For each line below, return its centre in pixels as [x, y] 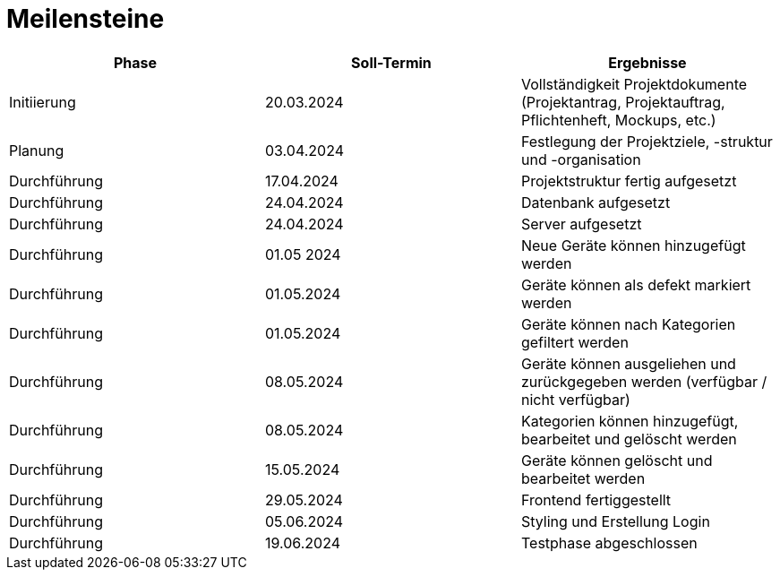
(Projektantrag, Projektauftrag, [623, 102]
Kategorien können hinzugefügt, [630, 421]
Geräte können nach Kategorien [628, 324]
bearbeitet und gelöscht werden [629, 439]
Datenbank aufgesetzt [596, 202]
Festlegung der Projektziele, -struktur [647, 141]
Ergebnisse [647, 62]
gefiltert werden [574, 342]
